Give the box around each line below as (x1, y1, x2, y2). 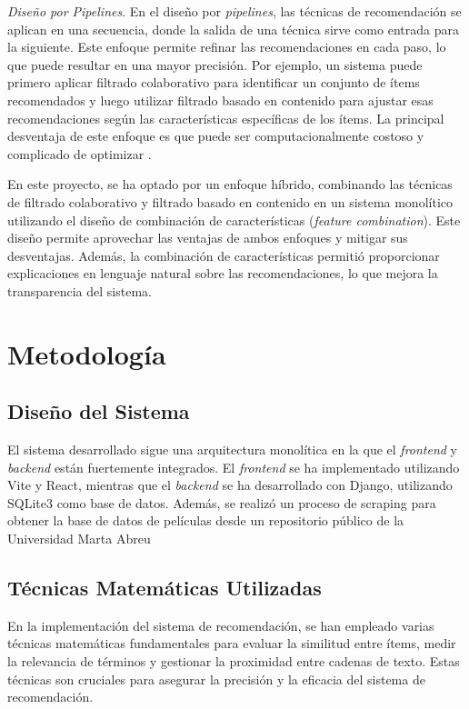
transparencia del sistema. (7, 281, 152, 300)
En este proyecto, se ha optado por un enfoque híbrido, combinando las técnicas (7, 175, 453, 194)
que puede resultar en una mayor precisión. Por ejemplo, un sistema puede (7, 55, 423, 74)
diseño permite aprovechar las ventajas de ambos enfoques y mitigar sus (7, 228, 408, 247)
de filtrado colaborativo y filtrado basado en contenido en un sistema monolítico (7, 192, 453, 211)
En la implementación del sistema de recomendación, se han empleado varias (7, 615, 434, 634)
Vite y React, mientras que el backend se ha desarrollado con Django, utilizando (7, 475, 453, 494)
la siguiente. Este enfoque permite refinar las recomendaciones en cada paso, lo (7, 37, 446, 56)
